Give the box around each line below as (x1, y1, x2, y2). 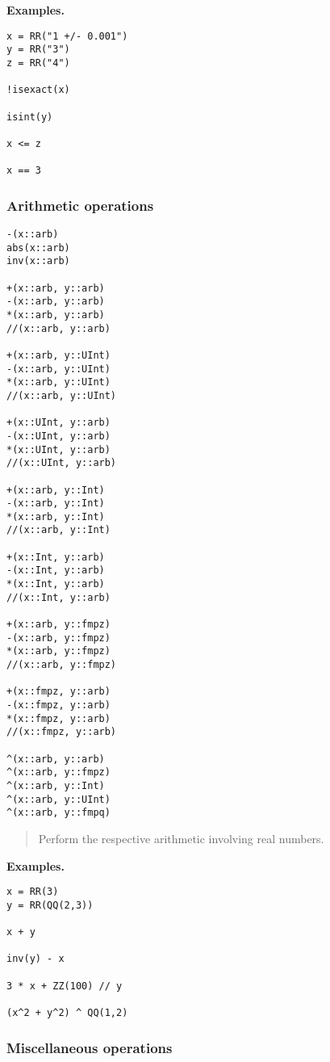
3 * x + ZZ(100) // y (6, 980, 123, 992)
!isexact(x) (6, 84, 70, 96)
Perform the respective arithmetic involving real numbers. (38, 829, 324, 846)
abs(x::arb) (6, 241, 70, 254)
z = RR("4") (6, 57, 70, 69)
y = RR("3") (6, 44, 70, 56)
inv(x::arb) (6, 255, 70, 267)
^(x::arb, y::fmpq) (6, 807, 111, 819)
